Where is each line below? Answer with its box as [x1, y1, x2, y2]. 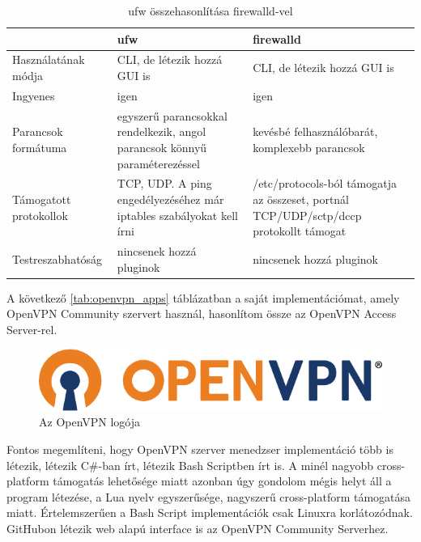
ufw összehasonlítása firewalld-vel [128, 2, 293, 19]
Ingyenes [12, 87, 55, 104]
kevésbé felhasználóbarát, [253, 123, 378, 140]
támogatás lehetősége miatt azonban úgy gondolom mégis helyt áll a [53, 472, 392, 489]
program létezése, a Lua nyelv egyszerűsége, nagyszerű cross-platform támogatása [6, 488, 411, 505]
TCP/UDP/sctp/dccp [253, 206, 362, 223]
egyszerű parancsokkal [117, 107, 228, 124]
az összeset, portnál [253, 190, 350, 207]
